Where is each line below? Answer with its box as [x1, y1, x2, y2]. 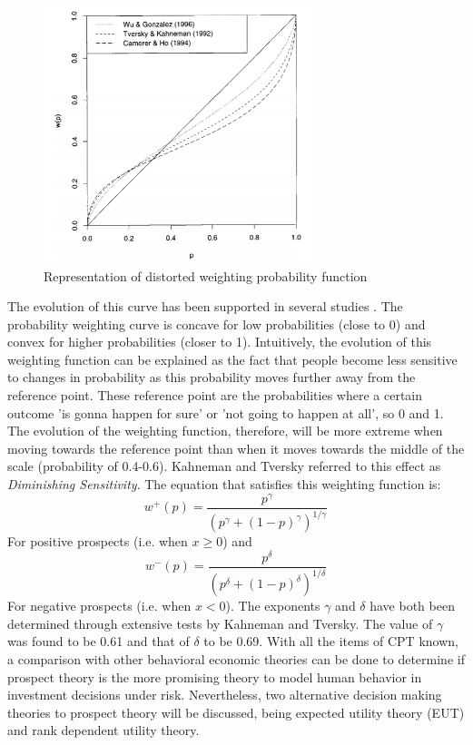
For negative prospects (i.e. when [7, 596, 192, 615]
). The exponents [225, 596, 320, 615]
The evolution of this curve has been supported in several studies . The [7, 297, 403, 316]
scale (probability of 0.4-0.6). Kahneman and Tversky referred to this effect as [7, 456, 441, 475]
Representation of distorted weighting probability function [44, 266, 368, 285]
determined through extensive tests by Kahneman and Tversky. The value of [7, 613, 433, 632]
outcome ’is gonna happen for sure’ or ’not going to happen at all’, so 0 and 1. [7, 403, 444, 422]
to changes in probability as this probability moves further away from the [7, 368, 416, 387]
